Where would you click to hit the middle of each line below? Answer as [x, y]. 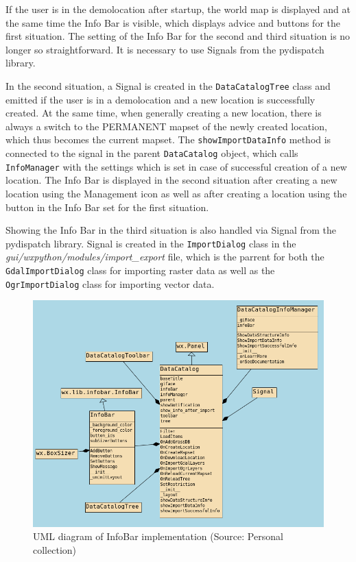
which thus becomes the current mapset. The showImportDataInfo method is [168, 139]
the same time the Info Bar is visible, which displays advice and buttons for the [173, 22]
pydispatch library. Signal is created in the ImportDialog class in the [151, 243]
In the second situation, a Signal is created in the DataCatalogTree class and [168, 85]
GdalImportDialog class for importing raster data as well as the [140, 270]
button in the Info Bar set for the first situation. [107, 207]
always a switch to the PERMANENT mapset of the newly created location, [166, 126]
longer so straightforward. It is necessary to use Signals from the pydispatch [165, 49]
